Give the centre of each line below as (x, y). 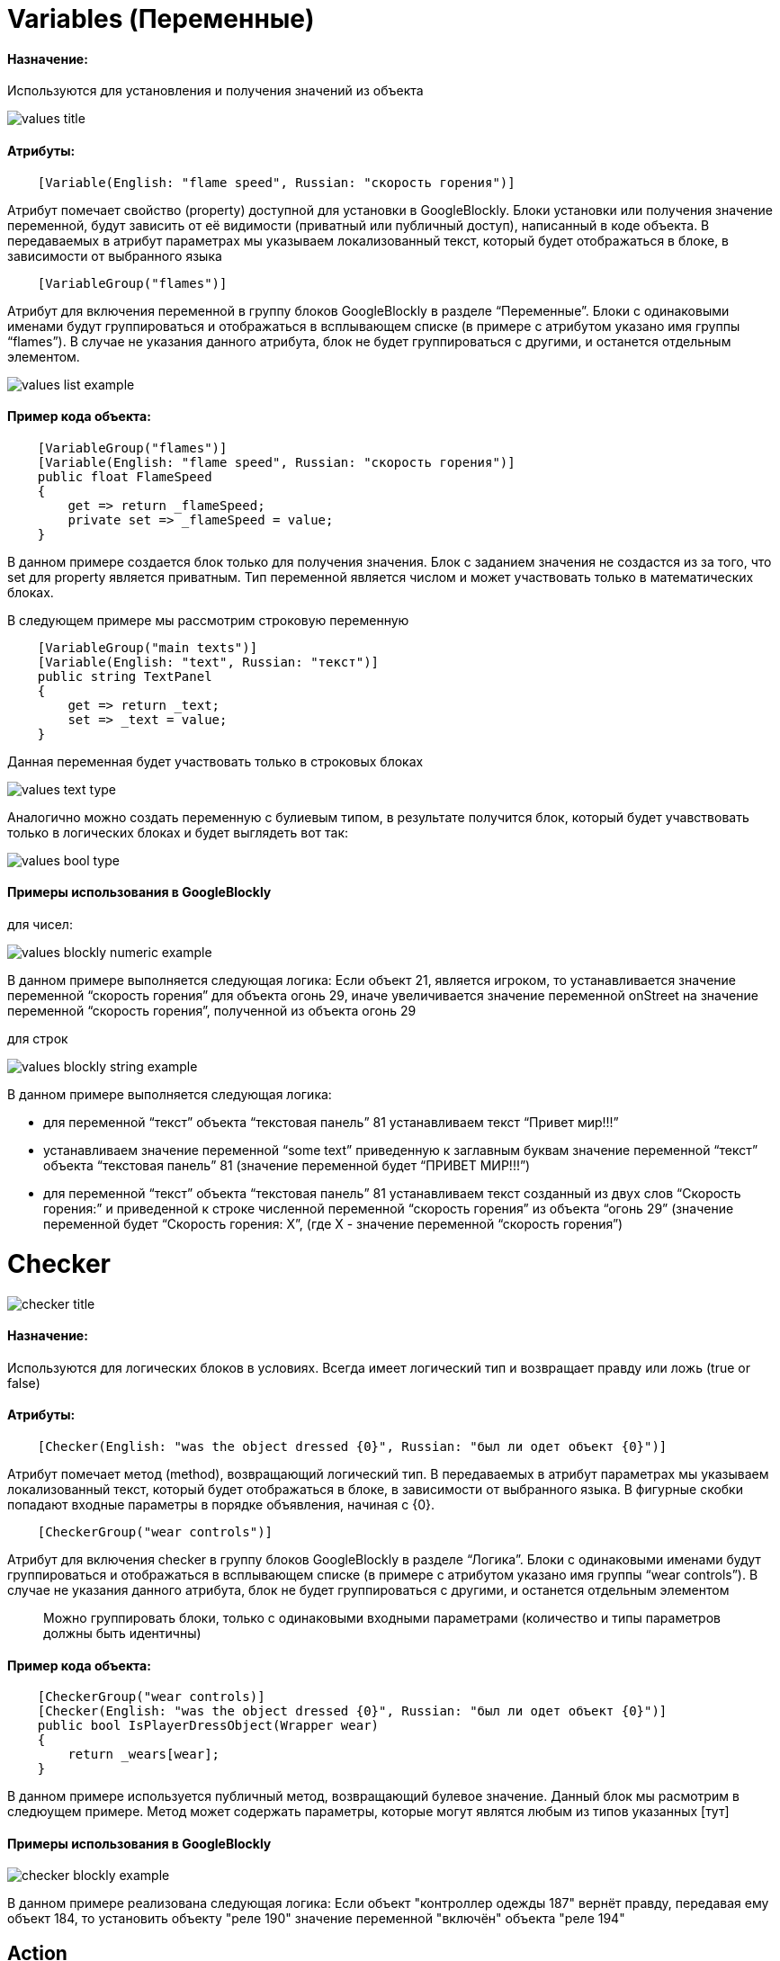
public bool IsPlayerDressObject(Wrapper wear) (208, 1726)
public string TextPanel (125, 676)
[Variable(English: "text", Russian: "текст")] (208, 662)
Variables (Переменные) (161, 19)
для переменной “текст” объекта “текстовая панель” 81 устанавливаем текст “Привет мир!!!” (331, 1123)
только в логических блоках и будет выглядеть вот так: (178, 832)
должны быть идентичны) (122, 1633)
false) (24, 1383)
